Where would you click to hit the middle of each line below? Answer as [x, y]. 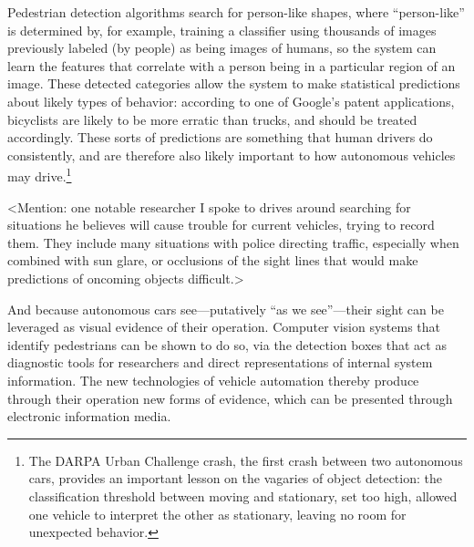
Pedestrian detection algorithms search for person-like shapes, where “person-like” [236, 12]
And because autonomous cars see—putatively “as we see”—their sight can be [226, 309]
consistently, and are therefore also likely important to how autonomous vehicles [232, 155]
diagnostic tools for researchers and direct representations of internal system [220, 362]
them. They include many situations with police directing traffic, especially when [233, 242]
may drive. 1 [40, 175]
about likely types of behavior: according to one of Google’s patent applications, [231, 101]
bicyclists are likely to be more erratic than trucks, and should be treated [212, 119]
